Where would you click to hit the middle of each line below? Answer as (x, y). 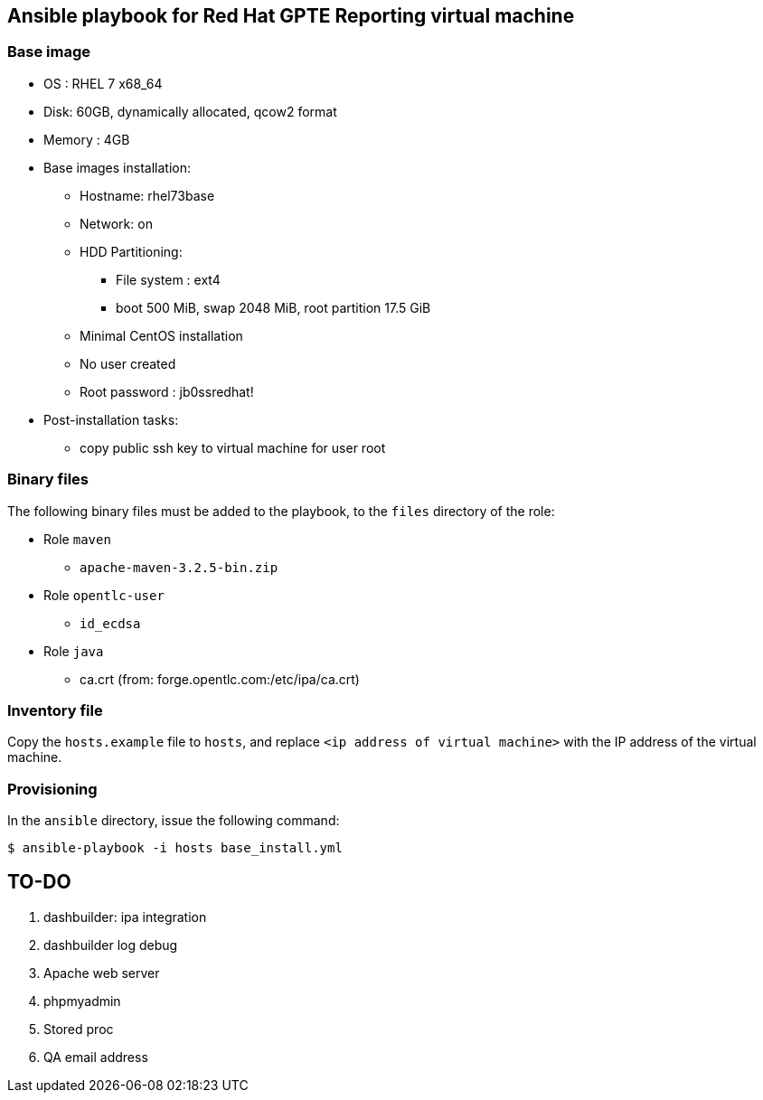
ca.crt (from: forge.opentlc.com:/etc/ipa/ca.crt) (220, 679)
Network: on (116, 223)
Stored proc (79, 1029)
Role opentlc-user (104, 595)
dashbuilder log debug (111, 945)
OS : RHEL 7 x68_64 (103, 83)
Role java (74, 651)
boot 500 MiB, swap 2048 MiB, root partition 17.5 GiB (273, 307)
